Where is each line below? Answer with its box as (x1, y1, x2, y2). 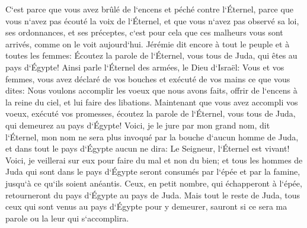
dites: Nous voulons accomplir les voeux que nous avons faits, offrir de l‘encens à (5, 84, 298, 97)
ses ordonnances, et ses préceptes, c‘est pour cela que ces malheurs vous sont (5, 26, 283, 38)
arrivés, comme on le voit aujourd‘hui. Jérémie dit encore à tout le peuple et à (5, 37, 290, 50)
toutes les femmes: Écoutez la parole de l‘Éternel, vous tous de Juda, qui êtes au (5, 49, 298, 62)
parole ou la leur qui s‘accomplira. (5, 211, 129, 224)
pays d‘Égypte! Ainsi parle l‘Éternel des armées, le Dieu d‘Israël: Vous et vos (5, 60, 284, 73)
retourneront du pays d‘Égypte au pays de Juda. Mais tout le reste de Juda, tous (5, 188, 300, 201)
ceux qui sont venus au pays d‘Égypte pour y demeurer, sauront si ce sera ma (5, 200, 287, 213)
